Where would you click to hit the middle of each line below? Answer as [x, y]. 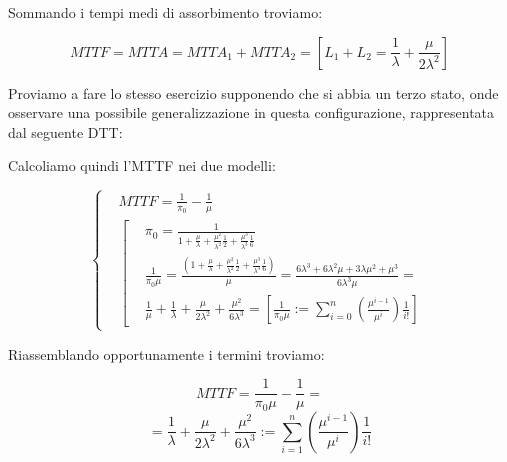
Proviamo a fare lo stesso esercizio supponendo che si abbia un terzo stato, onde [253, 92]
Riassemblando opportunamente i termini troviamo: [166, 353]
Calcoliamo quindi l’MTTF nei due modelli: [142, 165]
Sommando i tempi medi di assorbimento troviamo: [165, 12]
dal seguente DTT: [65, 131]
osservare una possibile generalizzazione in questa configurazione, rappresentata [251, 112]
